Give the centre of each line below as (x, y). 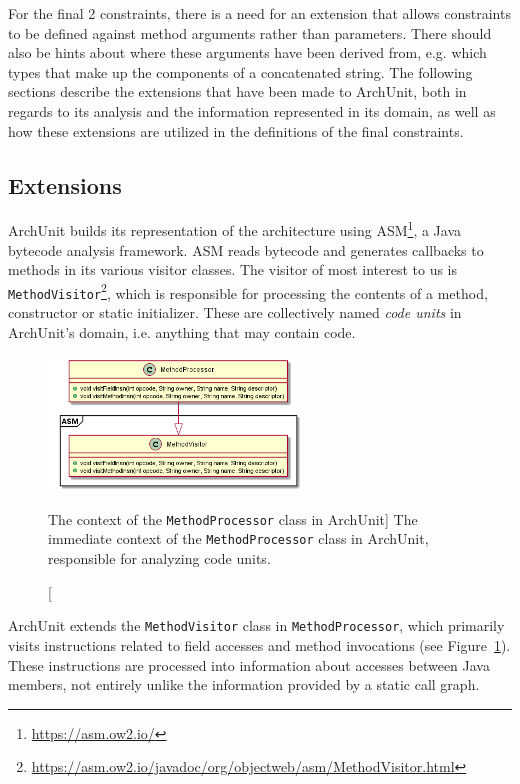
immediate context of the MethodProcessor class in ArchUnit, (238, 538)
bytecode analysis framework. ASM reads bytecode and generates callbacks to (246, 249)
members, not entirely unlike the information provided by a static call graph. (244, 684)
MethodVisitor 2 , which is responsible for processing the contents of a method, (248, 291)
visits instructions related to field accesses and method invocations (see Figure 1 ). (259, 644)
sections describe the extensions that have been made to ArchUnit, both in (237, 91)
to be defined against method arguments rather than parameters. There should (250, 32)
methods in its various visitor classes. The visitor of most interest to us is (233, 269)
